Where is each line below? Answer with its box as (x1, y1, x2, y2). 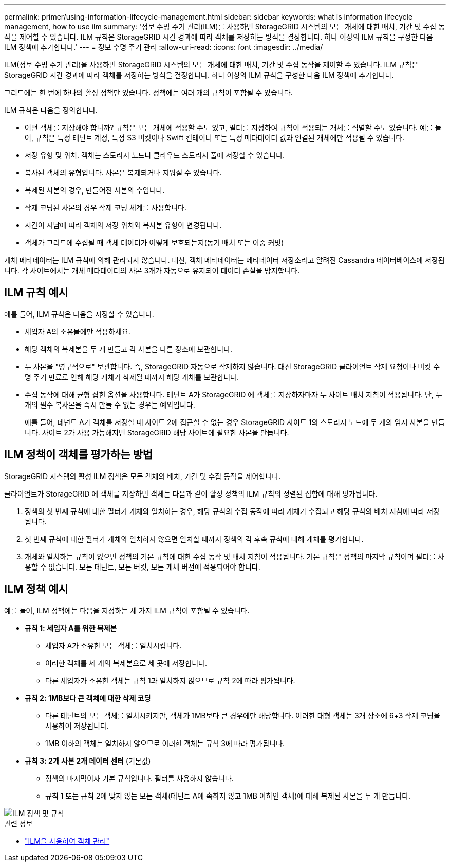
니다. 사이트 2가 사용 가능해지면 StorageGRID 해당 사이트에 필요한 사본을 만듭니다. (25, 428, 289, 437)
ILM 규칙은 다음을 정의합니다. (4, 105, 98, 114)
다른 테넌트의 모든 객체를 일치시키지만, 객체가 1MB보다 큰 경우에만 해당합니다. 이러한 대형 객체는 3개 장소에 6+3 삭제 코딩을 (45, 711, 440, 720)
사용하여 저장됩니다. (45, 721, 109, 730)
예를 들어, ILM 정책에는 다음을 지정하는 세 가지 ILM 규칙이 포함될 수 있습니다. (4, 606, 250, 615)
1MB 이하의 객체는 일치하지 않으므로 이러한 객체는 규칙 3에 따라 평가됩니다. (45, 738, 285, 748)
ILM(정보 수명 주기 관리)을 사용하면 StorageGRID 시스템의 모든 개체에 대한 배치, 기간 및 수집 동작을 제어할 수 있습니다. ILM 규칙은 (4, 60, 419, 69)
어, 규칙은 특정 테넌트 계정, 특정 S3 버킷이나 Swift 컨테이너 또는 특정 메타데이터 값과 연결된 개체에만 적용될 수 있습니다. (25, 133, 405, 142)
